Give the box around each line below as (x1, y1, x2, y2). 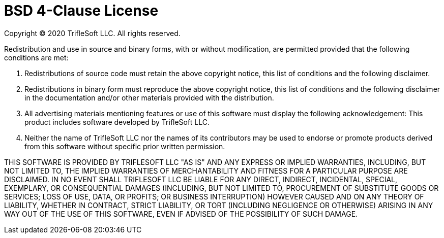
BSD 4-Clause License (4, 2, 159, 19)
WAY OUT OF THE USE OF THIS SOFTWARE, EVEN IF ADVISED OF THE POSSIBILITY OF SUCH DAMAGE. (4, 209, 358, 218)
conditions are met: (4, 53, 69, 62)
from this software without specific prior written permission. (24, 142, 225, 151)
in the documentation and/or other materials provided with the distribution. (24, 93, 274, 102)
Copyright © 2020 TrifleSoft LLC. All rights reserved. (4, 28, 181, 38)
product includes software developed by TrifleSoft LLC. (24, 117, 210, 126)
